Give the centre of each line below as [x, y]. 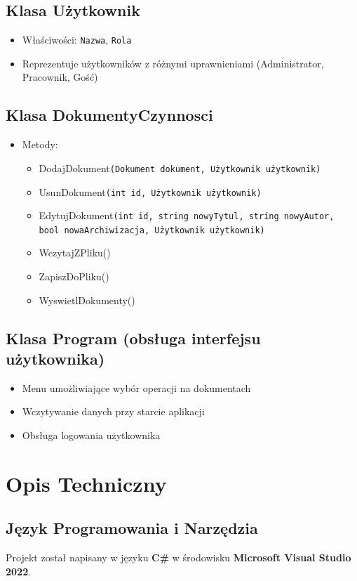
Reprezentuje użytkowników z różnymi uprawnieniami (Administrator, [173, 63]
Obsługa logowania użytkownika [91, 435]
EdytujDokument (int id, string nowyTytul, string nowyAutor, [187, 215]
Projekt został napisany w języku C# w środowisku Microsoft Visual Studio [178, 557]
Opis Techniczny [86, 483]
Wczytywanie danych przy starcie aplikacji [113, 411]
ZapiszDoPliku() [74, 276]
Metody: [40, 144]
